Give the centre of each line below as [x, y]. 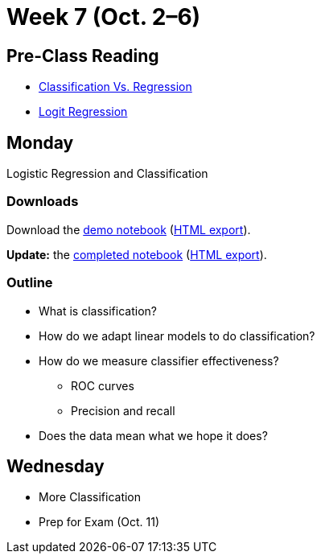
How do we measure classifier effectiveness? [159, 360]
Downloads [43, 202]
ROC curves [103, 385]
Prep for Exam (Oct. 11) [99, 522]
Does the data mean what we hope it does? [153, 435]
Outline [30, 283]
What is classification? [98, 311]
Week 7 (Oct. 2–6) [104, 17]
